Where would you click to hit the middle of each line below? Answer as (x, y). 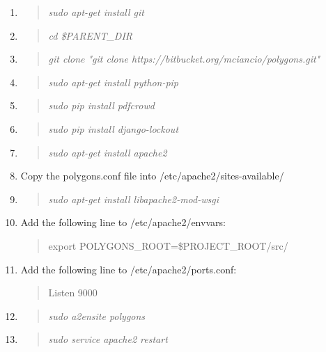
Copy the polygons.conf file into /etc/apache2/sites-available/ (152, 176)
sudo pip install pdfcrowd (101, 105)
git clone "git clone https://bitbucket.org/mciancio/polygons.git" (184, 59)
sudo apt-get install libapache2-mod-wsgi (133, 199)
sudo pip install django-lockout (114, 128)
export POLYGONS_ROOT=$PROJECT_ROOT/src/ (168, 245)
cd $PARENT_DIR (91, 35)
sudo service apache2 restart (108, 339)
